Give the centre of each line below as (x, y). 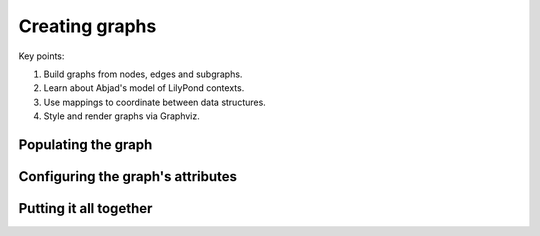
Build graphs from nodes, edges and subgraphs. (143, 74)
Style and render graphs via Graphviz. (121, 116)
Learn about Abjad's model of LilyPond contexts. (144, 88)
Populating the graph (85, 144)
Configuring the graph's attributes (128, 176)
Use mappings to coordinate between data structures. (155, 102)
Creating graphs (87, 26)
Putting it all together (85, 208)
